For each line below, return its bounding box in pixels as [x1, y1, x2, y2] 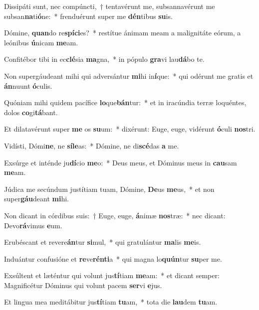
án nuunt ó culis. [4, 80, 52, 91]
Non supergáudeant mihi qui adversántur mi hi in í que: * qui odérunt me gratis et [4, 70, 254, 81]
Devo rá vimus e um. [4, 220, 62, 230]
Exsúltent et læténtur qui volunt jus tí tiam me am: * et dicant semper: [4, 270, 220, 281]
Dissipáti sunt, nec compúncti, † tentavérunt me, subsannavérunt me [4, 1, 215, 11]
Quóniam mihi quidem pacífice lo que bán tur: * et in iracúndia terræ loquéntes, [4, 97, 247, 108]
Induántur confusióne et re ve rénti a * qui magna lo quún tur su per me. [4, 253, 222, 264]
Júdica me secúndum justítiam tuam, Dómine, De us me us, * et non [4, 183, 215, 194]
